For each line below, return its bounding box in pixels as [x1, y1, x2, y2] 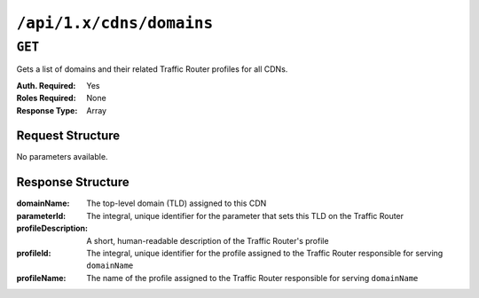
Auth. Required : [16, 80, 76, 90]
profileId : [16, 247, 51, 258]
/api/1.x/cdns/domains [16, 13, 214, 33]
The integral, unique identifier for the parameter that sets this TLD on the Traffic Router [86, 210, 404, 221]
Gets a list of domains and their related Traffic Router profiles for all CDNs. [16, 64, 288, 74]
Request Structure [16, 129, 121, 144]
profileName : [16, 272, 67, 283]
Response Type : [16, 105, 78, 115]
